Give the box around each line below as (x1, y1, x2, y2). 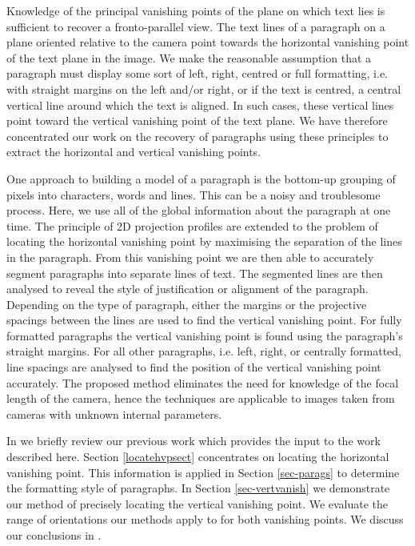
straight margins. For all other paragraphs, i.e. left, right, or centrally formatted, (6, 343, 401, 359)
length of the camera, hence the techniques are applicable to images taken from (6, 390, 395, 407)
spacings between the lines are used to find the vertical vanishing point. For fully (6, 311, 402, 328)
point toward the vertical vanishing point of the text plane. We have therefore (6, 112, 388, 129)
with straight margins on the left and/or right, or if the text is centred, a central (6, 80, 401, 97)
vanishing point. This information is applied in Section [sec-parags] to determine (6, 464, 400, 480)
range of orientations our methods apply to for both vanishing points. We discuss (6, 511, 404, 528)
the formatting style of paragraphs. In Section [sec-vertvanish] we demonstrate (6, 480, 390, 496)
